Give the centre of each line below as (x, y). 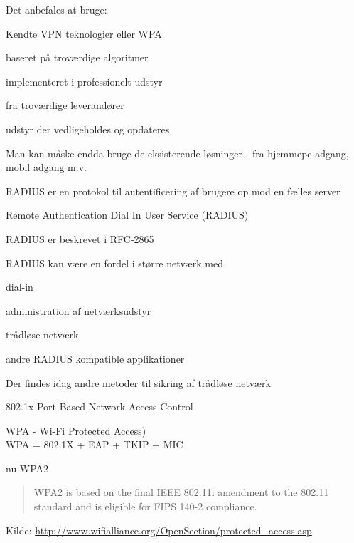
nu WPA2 (27, 468)
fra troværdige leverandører (65, 105)
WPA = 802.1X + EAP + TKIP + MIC (95, 444)
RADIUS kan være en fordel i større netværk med (114, 263)
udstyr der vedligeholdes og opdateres (88, 129)
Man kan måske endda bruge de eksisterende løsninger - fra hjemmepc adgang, (177, 153)
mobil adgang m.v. (46, 167)
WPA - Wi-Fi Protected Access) (76, 430)
